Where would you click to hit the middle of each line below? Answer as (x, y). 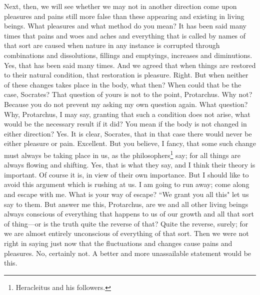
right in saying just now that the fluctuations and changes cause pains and (118, 243)
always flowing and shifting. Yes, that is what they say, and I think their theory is (130, 165)
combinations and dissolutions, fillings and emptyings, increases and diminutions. (128, 55)
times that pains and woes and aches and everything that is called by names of (125, 35)
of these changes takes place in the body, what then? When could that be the (123, 84)
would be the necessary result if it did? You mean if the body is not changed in (125, 124)
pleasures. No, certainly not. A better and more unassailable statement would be (128, 253)
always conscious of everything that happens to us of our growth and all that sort (129, 214)
